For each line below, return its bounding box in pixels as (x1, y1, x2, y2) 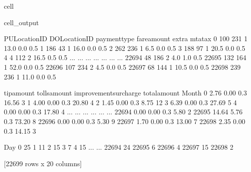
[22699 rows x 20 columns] (4, 158, 82, 168)
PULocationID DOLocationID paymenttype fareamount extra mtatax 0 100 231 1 (4, 33, 248, 44)
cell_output (4, 17, 39, 27)
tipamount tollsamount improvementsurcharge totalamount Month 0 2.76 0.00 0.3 (4, 88, 247, 98)
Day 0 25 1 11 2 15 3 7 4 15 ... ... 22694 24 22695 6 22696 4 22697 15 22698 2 (4, 142, 234, 152)
